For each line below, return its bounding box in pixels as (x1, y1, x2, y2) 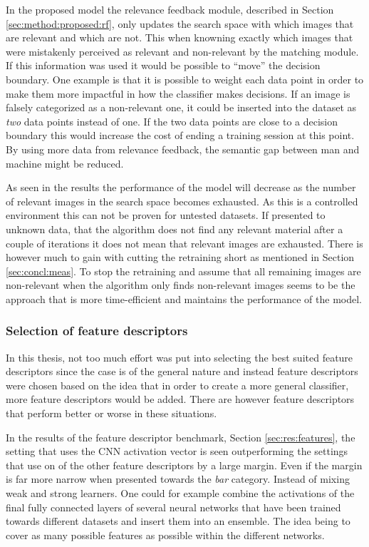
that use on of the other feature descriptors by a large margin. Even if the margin (6, 457, 363, 472)
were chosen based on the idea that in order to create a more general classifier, (6, 377, 349, 392)
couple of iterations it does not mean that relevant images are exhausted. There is (6, 235, 363, 250)
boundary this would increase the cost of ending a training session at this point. (6, 128, 355, 143)
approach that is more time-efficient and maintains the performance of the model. (6, 291, 363, 306)
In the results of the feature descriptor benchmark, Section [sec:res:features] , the (6, 429, 355, 444)
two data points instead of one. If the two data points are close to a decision (6, 113, 338, 128)
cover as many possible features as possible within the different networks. (6, 527, 325, 542)
